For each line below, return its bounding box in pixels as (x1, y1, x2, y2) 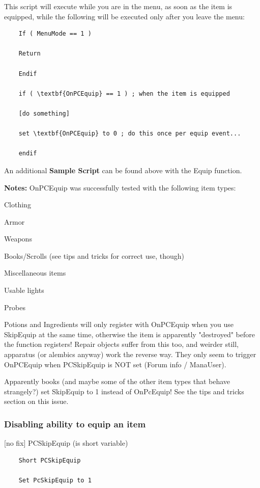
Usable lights (4, 285, 44, 295)
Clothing (4, 199, 31, 210)
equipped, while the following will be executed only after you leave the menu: (4, 11, 245, 21)
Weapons (4, 233, 32, 244)
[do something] (18, 110, 70, 117)
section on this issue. (4, 396, 69, 406)
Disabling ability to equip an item (4, 417, 146, 430)
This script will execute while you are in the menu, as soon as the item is (4, 1, 233, 11)
